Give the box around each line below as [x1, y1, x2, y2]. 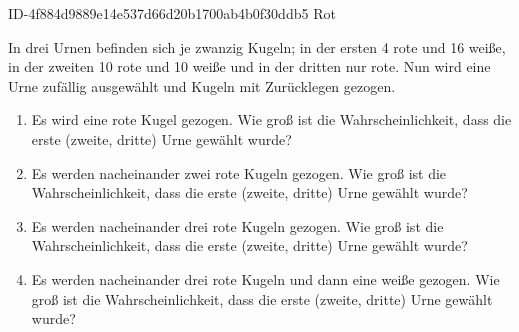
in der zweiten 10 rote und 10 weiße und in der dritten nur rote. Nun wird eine [8, 56, 491, 77]
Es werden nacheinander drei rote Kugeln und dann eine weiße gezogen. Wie [31, 268, 500, 289]
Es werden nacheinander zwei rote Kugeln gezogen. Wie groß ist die [31, 162, 447, 183]
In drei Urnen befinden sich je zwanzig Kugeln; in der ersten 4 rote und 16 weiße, [8, 36, 506, 57]
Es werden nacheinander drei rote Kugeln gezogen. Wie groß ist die [31, 215, 444, 236]
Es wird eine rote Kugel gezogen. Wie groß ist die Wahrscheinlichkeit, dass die [31, 109, 512, 130]
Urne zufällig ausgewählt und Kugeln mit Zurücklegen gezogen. [8, 75, 396, 96]
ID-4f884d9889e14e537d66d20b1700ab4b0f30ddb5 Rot [8, 3, 336, 23]
